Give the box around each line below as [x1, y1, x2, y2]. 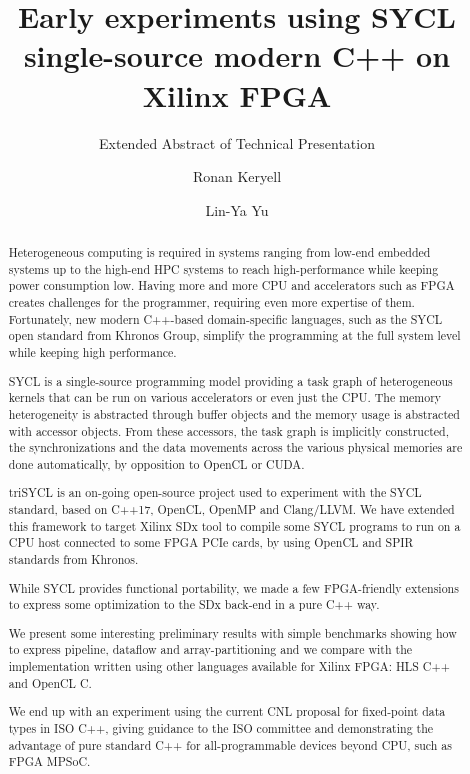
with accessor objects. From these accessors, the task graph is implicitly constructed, [8, 422, 450, 439]
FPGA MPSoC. [8, 753, 91, 770]
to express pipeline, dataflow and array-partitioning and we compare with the [8, 641, 413, 658]
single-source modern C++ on [23, 35, 451, 76]
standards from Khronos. [8, 551, 139, 568]
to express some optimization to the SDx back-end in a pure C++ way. [8, 596, 380, 613]
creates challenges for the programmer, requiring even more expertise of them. [8, 294, 415, 311]
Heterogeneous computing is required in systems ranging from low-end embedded [8, 244, 431, 261]
